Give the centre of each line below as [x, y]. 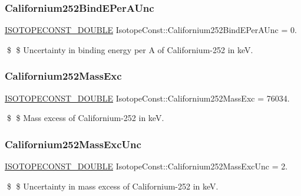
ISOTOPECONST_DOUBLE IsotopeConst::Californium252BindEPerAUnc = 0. [151, 30]
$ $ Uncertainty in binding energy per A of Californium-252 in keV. [130, 49]
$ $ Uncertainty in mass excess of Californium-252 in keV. [113, 186]
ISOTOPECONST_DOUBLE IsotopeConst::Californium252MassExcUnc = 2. [146, 166]
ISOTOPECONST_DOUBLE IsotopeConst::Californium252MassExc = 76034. [147, 98]
